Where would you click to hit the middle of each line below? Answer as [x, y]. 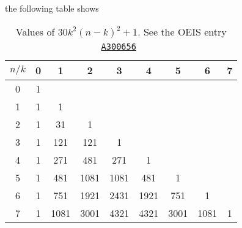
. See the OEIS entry [182, 31]
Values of [35, 31]
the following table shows [52, 8]
